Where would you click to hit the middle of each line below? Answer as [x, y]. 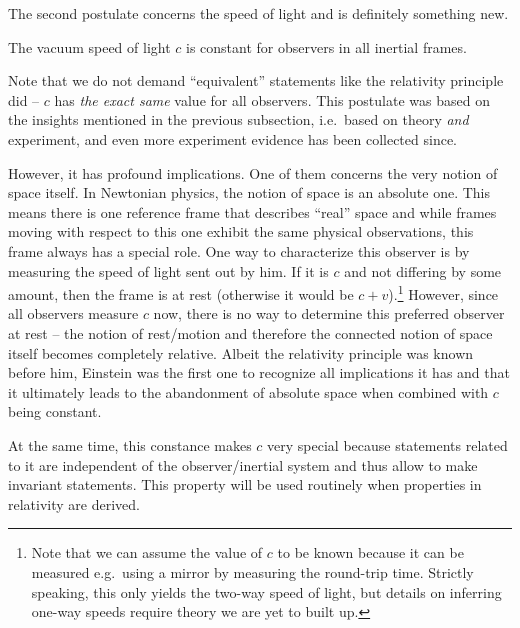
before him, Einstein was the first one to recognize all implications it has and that [259, 372]
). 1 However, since [443, 292]
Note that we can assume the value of [147, 552]
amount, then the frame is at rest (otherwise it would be [181, 293]
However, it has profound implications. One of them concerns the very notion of [253, 172]
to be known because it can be [370, 552]
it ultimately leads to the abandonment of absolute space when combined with [248, 391]
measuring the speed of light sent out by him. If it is [168, 270]
